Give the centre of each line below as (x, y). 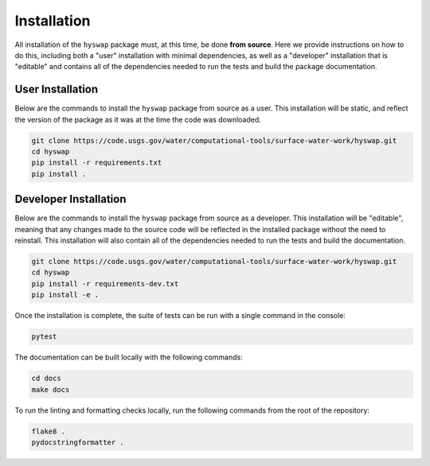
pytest (44, 337)
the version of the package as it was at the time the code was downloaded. (138, 119)
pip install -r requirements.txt (97, 163)
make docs (51, 389)
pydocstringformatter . (78, 442)
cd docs (46, 379)
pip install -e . (65, 295)
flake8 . (49, 431)
